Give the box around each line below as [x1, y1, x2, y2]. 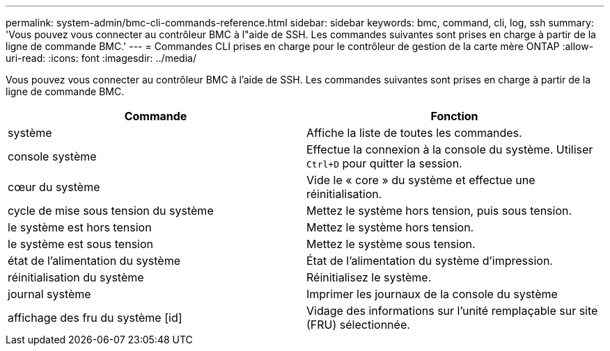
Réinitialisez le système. [306, 270, 432, 284]
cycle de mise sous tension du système [8, 204, 214, 218]
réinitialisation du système [8, 270, 144, 284]
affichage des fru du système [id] [8, 311, 182, 325]
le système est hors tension [8, 220, 152, 234]
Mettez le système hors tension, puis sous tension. [306, 204, 572, 218]
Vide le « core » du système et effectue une [306, 173, 535, 187]
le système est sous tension [8, 237, 154, 251]
